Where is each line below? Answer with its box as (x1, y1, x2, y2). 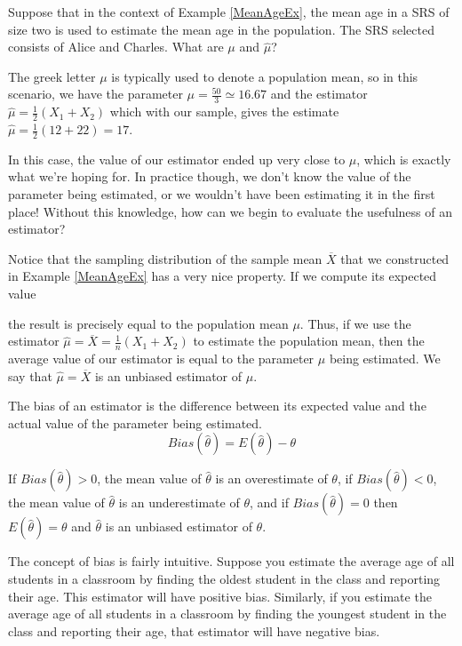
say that (8, 366, 52, 385)
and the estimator (270, 84, 368, 103)
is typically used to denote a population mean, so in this (111, 67, 418, 85)
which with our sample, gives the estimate (109, 102, 339, 121)
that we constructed (340, 249, 450, 267)
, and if (249, 493, 289, 512)
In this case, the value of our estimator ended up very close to (8, 149, 346, 168)
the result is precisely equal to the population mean (8, 314, 289, 332)
